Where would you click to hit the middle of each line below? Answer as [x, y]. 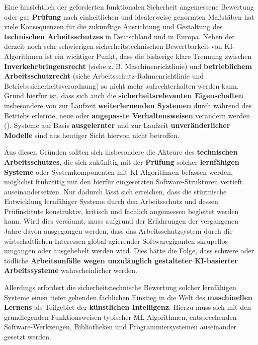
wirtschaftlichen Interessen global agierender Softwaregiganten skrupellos [116, 240]
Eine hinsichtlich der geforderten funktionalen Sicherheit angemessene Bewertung [129, 7]
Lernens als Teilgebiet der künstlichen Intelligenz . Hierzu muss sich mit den [127, 307]
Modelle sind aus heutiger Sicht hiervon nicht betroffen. [92, 135]
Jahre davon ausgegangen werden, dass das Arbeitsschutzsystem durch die [118, 231]
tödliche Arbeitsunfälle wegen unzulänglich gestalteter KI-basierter [121, 260]
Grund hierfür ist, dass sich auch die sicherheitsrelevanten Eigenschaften [124, 95]
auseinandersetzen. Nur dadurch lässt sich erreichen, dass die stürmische [115, 191]
